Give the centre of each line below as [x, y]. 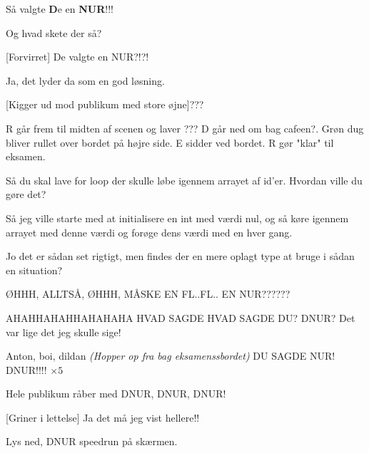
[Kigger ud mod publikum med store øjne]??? [105, 104]
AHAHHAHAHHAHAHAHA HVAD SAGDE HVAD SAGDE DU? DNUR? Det [181, 317]
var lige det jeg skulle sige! [64, 332]
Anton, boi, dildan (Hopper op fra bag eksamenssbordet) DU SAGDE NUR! [171, 356]
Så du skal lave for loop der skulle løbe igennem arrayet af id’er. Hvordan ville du [184, 180]
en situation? [34, 270]
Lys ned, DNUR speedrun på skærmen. [92, 441]
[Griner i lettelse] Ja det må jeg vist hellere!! [103, 417]
